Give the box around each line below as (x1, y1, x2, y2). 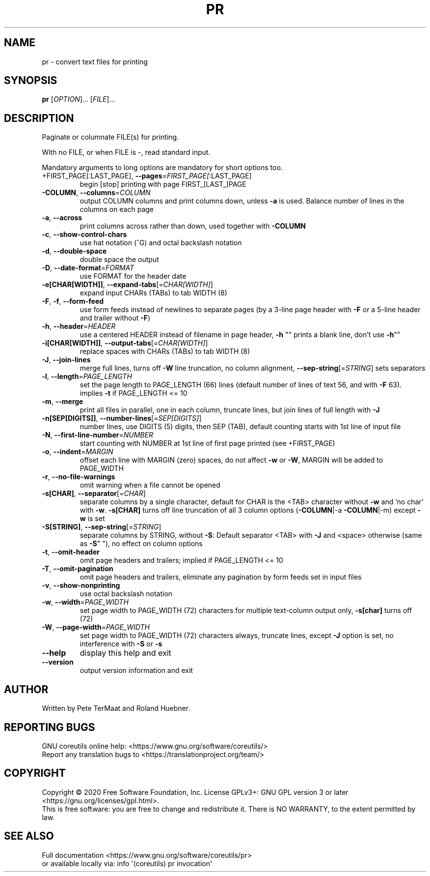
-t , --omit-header (42, 548, 100, 556)
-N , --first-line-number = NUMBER (42, 431, 153, 439)
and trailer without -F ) (80, 314, 151, 322)
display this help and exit (80, 648, 171, 658)
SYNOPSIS (4, 74, 57, 87)
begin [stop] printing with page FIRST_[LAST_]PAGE (80, 180, 246, 189)
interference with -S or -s (80, 640, 162, 648)
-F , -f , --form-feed (42, 297, 104, 306)
